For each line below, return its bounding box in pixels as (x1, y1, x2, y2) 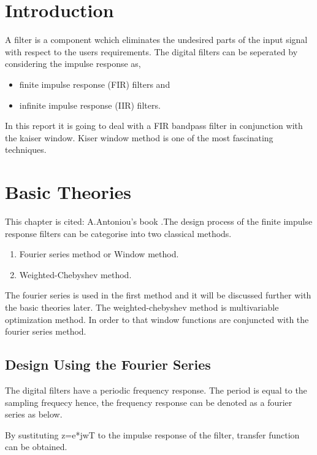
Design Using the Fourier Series (5, 355, 211, 374)
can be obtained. (5, 440, 67, 453)
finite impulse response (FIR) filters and (19, 77, 170, 90)
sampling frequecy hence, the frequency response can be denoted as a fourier (5, 395, 292, 408)
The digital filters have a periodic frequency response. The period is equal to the (5, 383, 307, 396)
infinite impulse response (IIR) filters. (19, 98, 161, 111)
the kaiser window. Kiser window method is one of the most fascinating (5, 131, 273, 144)
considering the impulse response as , (5, 57, 141, 70)
